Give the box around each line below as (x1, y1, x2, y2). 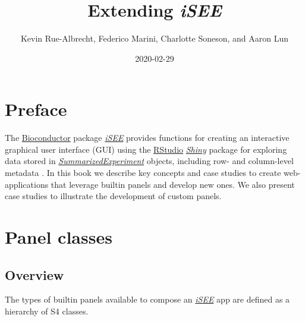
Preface (5, 97, 67, 121)
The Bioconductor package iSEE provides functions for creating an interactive (5, 131, 290, 144)
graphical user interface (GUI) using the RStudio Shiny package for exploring (5, 143, 287, 155)
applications (5, 178, 49, 190)
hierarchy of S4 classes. (5, 304, 89, 317)
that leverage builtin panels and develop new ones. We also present (51, 178, 295, 190)
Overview (5, 265, 64, 284)
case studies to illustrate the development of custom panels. (5, 190, 222, 202)
